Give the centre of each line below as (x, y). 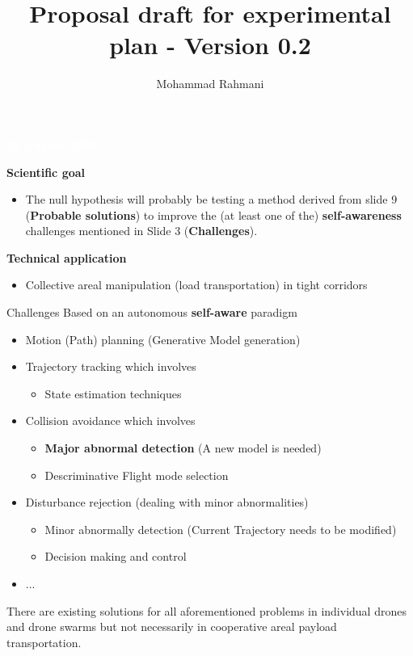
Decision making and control (116, 556)
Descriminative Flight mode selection (137, 475)
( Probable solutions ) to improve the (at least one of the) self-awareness (213, 214)
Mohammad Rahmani (210, 84)
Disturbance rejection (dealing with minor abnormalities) (167, 502)
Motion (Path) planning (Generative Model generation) (163, 339)
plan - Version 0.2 (210, 45)
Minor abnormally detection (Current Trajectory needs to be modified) (221, 529)
